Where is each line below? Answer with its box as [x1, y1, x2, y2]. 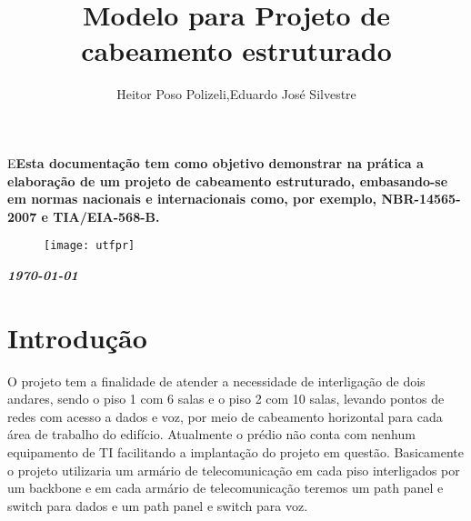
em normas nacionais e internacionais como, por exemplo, [7, 189, 377, 208]
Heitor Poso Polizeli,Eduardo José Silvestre [116, 85, 356, 104]
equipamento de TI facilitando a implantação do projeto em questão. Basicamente [7, 443, 465, 462]
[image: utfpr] [44, 239, 135, 253]
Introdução [7, 318, 147, 356]
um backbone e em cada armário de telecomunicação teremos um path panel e [7, 478, 444, 497]
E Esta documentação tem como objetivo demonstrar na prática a [7, 153, 424, 172]
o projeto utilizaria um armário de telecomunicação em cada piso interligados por [7, 460, 460, 479]
